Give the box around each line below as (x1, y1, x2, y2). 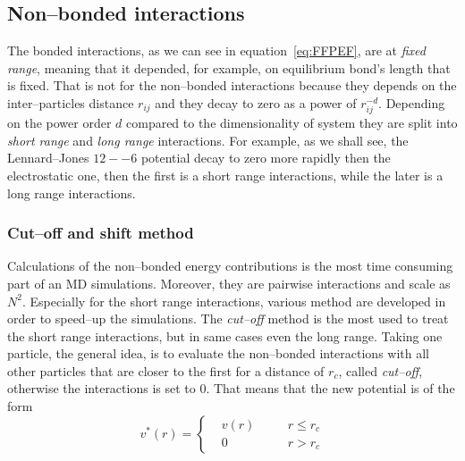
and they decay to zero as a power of (155, 93, 357, 112)
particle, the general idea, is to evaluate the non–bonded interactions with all (7, 344, 430, 363)
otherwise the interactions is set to (7, 379, 196, 398)
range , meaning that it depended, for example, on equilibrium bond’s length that (7, 58, 451, 77)
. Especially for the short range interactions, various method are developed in (21, 291, 446, 310)
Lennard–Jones (7, 148, 89, 167)
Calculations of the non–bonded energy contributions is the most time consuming (7, 256, 453, 275)
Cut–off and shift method (7, 222, 194, 244)
